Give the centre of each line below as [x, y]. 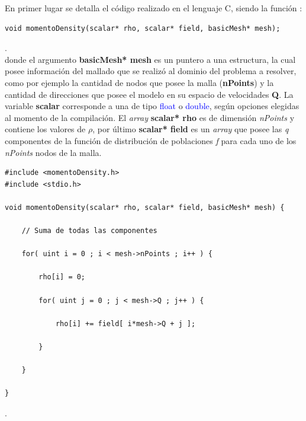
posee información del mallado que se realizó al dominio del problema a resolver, [151, 71]
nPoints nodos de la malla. [53, 152]
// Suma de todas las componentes [89, 231]
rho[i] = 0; [62, 277]
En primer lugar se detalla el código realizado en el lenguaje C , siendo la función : [154, 8]
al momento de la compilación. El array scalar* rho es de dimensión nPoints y [150, 117]
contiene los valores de [45, 129]
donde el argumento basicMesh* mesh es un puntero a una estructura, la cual [150, 59]
